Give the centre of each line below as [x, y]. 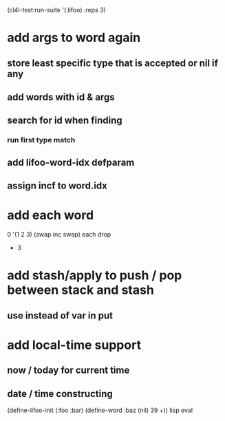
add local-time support [74, 345]
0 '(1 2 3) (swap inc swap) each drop [59, 234]
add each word [51, 215]
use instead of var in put [60, 315]
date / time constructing [60, 394]
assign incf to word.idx [57, 186]
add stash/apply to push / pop [95, 276]
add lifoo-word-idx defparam [71, 162]
